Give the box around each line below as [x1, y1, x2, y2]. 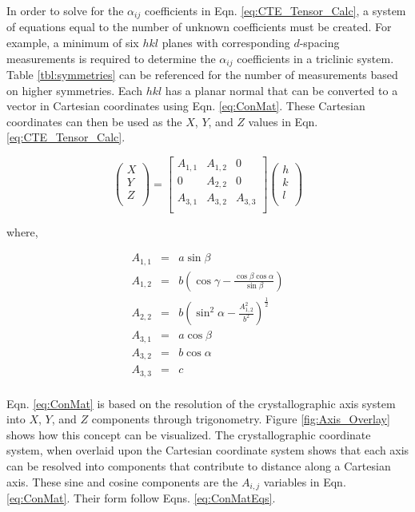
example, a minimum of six [6, 34, 139, 51]
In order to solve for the [6, 2, 124, 18]
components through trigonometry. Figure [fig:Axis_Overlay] [91, 411, 390, 427]
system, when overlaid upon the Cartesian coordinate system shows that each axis [6, 442, 409, 458]
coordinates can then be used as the [6, 113, 182, 129]
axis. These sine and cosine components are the [6, 473, 238, 490]
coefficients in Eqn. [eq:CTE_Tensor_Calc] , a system [144, 2, 406, 18]
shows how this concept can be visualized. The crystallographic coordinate [6, 426, 371, 443]
